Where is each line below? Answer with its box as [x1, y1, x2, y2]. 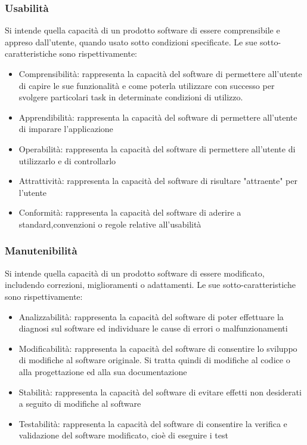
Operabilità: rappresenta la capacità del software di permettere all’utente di [18, 142, 296, 155]
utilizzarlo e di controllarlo [18, 154, 116, 167]
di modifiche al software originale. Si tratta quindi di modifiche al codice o [18, 354, 290, 366]
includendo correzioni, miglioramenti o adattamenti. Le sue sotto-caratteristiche [5, 278, 296, 291]
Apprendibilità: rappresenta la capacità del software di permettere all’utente [18, 111, 297, 123]
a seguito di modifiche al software [18, 397, 141, 410]
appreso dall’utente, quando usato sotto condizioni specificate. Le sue [5, 35, 258, 48]
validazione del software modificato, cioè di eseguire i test [18, 429, 228, 441]
